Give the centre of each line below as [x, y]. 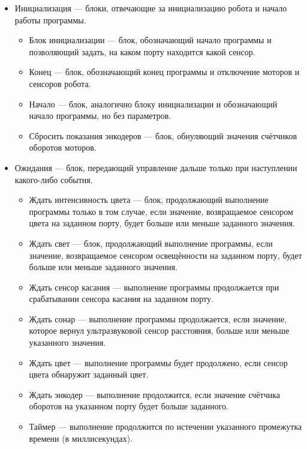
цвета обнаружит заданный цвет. [89, 374]
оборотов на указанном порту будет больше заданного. [129, 406]
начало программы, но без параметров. [100, 116]
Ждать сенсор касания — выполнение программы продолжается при [154, 287]
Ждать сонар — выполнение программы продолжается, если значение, [158, 318]
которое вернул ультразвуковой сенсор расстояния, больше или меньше [159, 330]
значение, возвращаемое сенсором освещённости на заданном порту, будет [165, 255]
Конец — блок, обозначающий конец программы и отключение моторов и [164, 72]
